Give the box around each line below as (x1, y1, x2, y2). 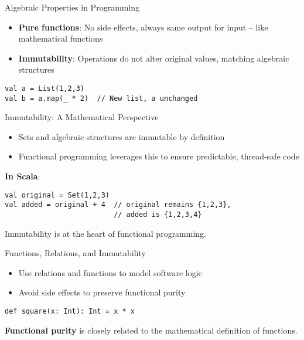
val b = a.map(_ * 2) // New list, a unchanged (5, 94, 198, 103)
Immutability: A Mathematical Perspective (5, 111, 159, 123)
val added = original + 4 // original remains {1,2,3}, (5, 200, 231, 209)
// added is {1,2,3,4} (114, 210, 202, 219)
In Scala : (5, 170, 40, 182)
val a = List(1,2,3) (5, 84, 85, 93)
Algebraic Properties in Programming (5, 1, 140, 13)
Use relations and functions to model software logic (18, 266, 202, 278)
